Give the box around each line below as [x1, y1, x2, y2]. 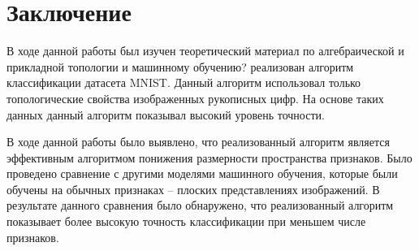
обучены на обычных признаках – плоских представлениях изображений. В [6, 180, 380, 197]
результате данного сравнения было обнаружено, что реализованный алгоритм [6, 197, 394, 214]
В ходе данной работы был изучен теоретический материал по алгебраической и [6, 42, 404, 59]
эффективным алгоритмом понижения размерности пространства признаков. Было [6, 149, 413, 166]
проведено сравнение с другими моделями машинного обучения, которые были [6, 165, 398, 182]
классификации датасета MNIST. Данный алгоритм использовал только [6, 74, 361, 91]
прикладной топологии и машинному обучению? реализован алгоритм [6, 58, 354, 75]
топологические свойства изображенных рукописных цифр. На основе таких [6, 89, 384, 106]
